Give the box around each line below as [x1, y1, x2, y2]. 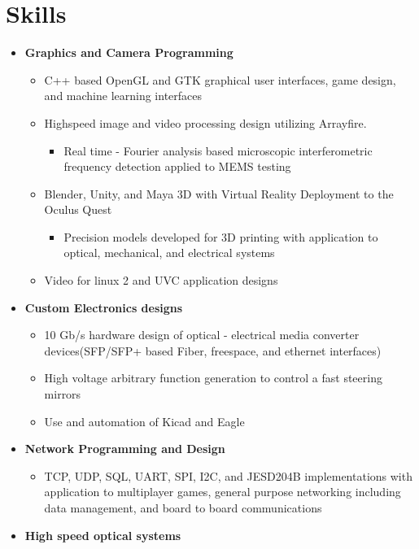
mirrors [44, 386, 81, 403]
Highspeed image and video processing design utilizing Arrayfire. [44, 114, 367, 131]
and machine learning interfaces [44, 87, 203, 104]
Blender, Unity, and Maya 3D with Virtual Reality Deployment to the [44, 185, 394, 202]
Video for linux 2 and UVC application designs [44, 272, 278, 289]
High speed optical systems [24, 526, 181, 543]
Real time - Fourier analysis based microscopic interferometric [63, 142, 373, 159]
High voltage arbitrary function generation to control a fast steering [44, 369, 382, 386]
